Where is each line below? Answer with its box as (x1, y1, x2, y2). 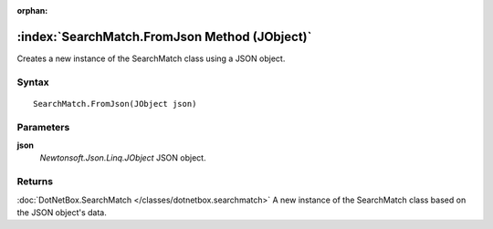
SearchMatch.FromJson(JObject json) (33, 99, 197, 109)
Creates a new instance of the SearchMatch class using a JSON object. (16, 53, 286, 64)
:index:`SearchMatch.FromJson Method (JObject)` (16, 28, 312, 45)
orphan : (16, 5, 48, 16)
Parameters (16, 120, 70, 133)
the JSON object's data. (16, 206, 107, 218)
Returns (16, 175, 54, 188)
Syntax (16, 76, 49, 88)
